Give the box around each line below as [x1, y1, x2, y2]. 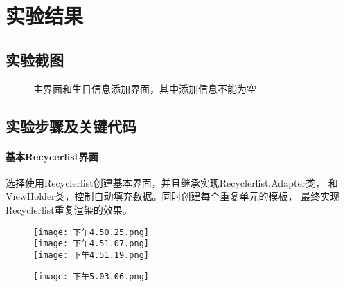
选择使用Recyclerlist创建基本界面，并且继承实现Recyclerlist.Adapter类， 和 [6, 175, 338, 189]
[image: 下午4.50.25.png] [33, 227, 149, 237]
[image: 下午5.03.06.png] [33, 271, 149, 281]
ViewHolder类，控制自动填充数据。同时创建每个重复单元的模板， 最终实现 [6, 189, 340, 203]
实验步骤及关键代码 [6, 115, 136, 136]
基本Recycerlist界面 [6, 149, 98, 163]
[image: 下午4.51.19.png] [33, 250, 149, 260]
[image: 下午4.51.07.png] [33, 239, 149, 249]
